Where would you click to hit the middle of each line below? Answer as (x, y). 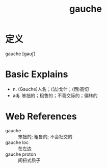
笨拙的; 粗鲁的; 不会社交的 (45, 136)
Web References (41, 117)
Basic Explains (37, 74)
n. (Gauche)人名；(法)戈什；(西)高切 (51, 89)
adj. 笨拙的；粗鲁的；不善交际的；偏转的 (55, 95)
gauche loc (17, 142)
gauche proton (21, 154)
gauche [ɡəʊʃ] (20, 54)
